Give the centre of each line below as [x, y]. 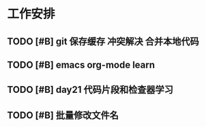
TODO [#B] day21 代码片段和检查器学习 [90, 90]
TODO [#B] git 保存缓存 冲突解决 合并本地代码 [103, 41]
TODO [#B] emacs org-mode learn [81, 65]
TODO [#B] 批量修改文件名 [63, 115]
